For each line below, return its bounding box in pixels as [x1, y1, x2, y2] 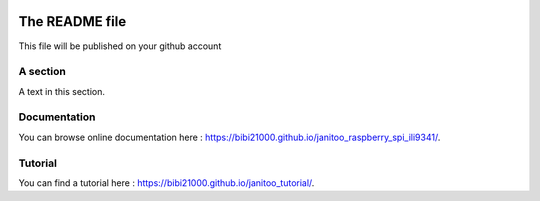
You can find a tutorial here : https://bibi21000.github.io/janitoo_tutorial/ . [18, 176, 315, 189]
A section [18, 65, 67, 79]
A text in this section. [18, 85, 105, 97]
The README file [18, 13, 127, 30]
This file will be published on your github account [18, 40, 222, 52]
